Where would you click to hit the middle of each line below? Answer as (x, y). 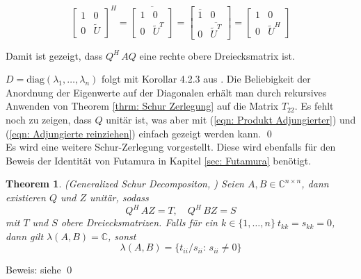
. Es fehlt (314, 106)
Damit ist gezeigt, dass (54, 55)
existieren (26, 197)
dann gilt (25, 236)
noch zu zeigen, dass (49, 119)
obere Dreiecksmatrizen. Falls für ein (139, 222)
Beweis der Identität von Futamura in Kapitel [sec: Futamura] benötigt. (159, 160)
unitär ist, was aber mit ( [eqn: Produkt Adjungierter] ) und (231, 119)
